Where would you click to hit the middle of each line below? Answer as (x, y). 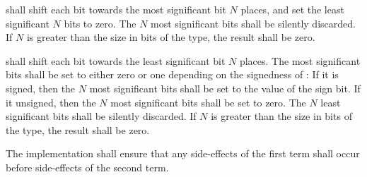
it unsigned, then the (51, 102)
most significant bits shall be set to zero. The (208, 102)
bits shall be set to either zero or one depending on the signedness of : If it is (172, 74)
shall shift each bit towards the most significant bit (116, 9)
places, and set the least (292, 9)
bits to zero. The (100, 23)
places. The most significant (300, 60)
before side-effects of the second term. (87, 167)
